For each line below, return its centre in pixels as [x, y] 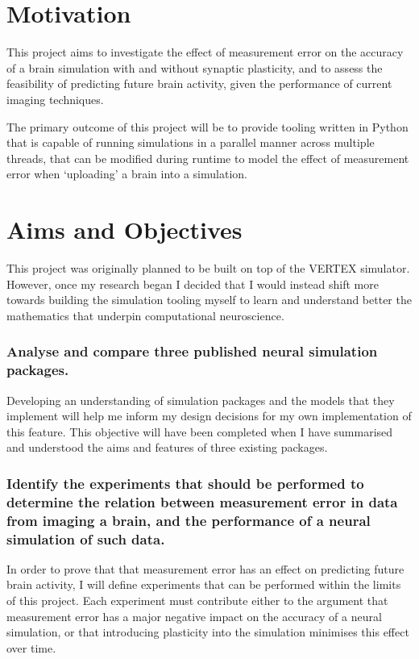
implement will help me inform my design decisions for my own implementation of [209, 416]
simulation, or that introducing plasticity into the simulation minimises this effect [208, 632]
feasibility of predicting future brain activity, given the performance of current [199, 83]
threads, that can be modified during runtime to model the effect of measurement [208, 158]
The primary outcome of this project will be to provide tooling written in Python [207, 126]
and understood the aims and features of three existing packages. [167, 447]
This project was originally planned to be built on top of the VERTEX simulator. [208, 268]
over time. [31, 647]
